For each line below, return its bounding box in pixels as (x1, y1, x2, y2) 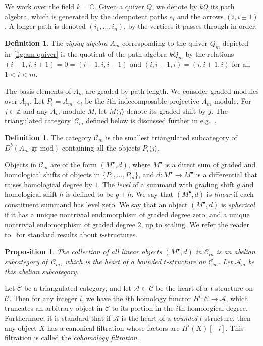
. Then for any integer (9, 292, 77, 303)
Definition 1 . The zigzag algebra (5, 37, 108, 48)
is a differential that (196, 169, 257, 180)
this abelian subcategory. (5, 266, 79, 276)
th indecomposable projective (109, 95, 199, 106)
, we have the (82, 292, 123, 303)
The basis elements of (5, 85, 71, 96)
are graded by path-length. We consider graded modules (85, 85, 259, 96)
